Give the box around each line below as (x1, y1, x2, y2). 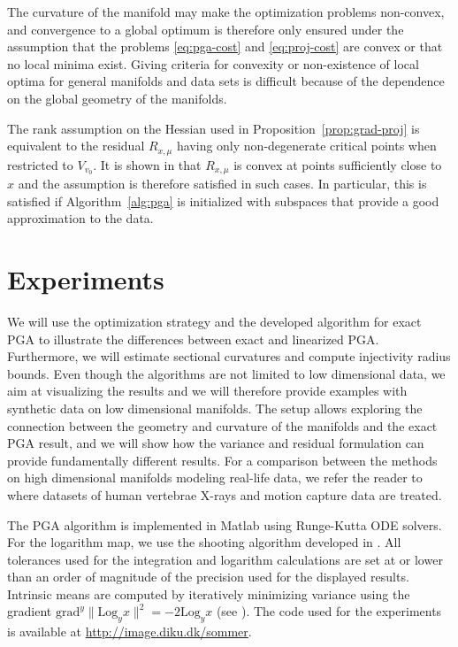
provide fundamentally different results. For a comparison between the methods (7, 451, 438, 469)
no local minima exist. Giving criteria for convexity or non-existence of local (7, 54, 419, 73)
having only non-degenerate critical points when (176, 136, 437, 155)
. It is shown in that (93, 155, 202, 173)
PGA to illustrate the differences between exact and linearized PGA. (7, 329, 379, 348)
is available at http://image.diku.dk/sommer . (7, 622, 252, 641)
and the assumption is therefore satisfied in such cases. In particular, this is (18, 174, 427, 193)
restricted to (7, 155, 73, 173)
